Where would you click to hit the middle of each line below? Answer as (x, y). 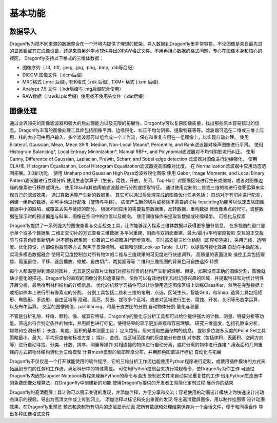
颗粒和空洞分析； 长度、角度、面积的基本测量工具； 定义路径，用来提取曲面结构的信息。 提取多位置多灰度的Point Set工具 (138, 330)
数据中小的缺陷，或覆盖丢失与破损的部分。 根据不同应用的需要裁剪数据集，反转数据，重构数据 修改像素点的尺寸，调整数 (136, 209)
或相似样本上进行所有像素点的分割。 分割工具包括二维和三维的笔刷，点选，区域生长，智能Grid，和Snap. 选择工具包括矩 (136, 292)
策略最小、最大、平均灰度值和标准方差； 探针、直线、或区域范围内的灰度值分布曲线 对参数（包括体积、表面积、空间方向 (136, 337)
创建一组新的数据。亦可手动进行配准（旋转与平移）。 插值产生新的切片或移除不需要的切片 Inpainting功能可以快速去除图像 (137, 202)
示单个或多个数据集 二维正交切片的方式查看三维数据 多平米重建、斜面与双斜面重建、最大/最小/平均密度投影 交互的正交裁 (136, 232)
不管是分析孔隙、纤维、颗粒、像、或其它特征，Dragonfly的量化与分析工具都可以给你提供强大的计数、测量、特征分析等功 (137, 316)
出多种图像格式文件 (30, 414)
